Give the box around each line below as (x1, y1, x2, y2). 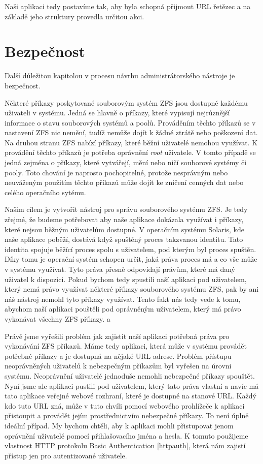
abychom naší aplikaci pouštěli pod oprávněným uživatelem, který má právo (5, 303, 241, 314)
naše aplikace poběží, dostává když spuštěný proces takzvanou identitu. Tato (5, 234, 243, 244)
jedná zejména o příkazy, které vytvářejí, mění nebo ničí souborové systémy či (5, 157, 247, 168)
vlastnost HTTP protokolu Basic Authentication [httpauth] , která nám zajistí (5, 440, 246, 451)
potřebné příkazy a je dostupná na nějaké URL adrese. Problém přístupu (5, 350, 232, 361)
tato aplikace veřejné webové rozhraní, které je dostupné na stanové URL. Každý (5, 390, 256, 401)
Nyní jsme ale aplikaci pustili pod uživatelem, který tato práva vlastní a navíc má (5, 380, 259, 391)
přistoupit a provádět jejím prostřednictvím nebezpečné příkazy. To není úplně (5, 410, 249, 421)
